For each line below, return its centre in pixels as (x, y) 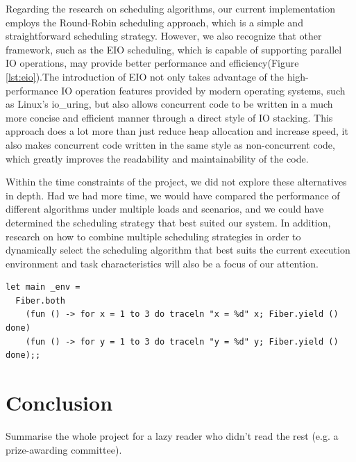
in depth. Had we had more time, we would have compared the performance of (173, 195)
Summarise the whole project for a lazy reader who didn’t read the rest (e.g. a (172, 435)
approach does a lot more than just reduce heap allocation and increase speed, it (177, 131)
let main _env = (43, 287)
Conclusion (59, 403)
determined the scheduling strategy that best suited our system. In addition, (168, 222)
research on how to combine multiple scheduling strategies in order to (153, 236)
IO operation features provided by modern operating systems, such (203, 90)
